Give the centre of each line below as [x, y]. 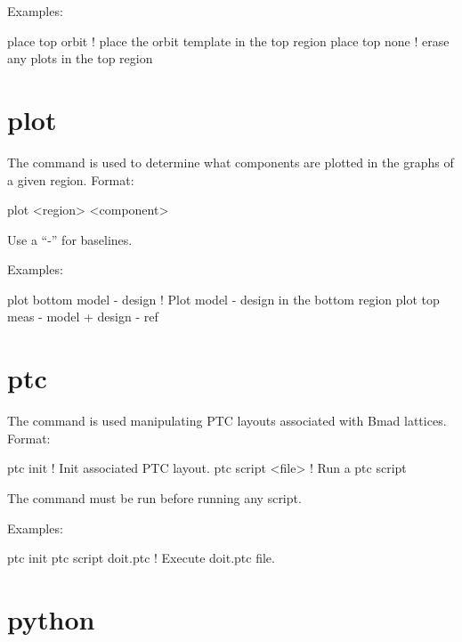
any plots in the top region [80, 58]
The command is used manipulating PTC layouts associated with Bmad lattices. [227, 421]
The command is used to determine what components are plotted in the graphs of [231, 162]
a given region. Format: [71, 179]
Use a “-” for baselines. [70, 239]
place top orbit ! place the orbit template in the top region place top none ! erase [228, 41]
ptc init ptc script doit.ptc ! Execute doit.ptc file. [141, 558]
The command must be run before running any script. [154, 497]
